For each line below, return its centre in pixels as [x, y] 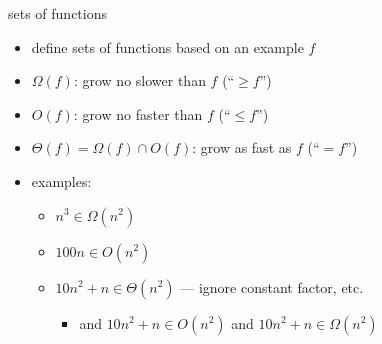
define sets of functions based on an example [167, 46]
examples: [61, 180]
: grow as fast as [242, 147]
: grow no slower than [139, 80]
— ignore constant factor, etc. [272, 286]
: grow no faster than [138, 113]
